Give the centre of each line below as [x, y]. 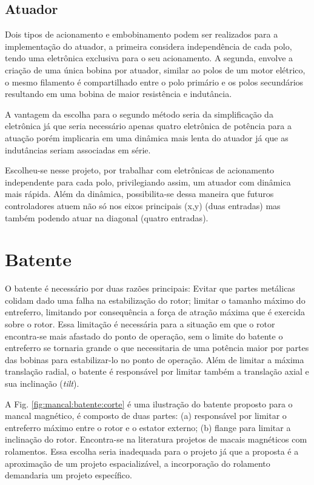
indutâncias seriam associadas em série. [78, 149]
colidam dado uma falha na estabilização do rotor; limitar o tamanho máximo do [155, 300]
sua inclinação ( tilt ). [42, 383]
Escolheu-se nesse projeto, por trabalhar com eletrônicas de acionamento [140, 170]
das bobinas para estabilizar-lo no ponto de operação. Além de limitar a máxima [155, 359]
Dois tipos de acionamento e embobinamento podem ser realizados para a [142, 34]
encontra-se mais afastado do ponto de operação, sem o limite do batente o [144, 336]
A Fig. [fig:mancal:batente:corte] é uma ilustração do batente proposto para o [149, 403]
